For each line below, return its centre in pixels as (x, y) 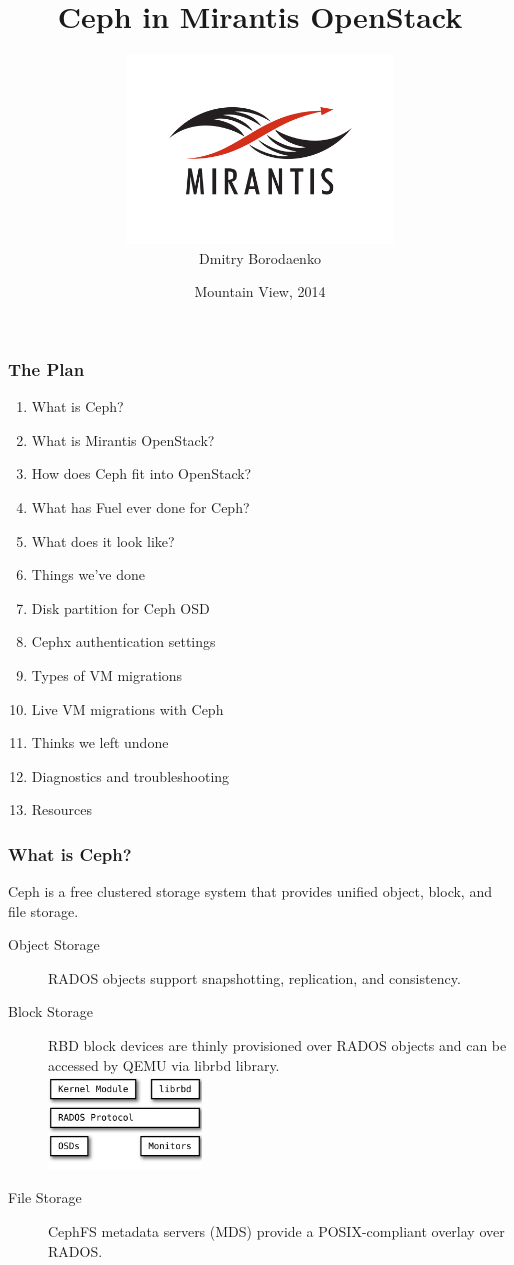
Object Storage (54, 944)
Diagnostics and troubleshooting (130, 775)
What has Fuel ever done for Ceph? (140, 506)
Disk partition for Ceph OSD (120, 607)
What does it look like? (103, 540)
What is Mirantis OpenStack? (123, 439)
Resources (62, 809)
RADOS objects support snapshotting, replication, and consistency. (254, 977)
